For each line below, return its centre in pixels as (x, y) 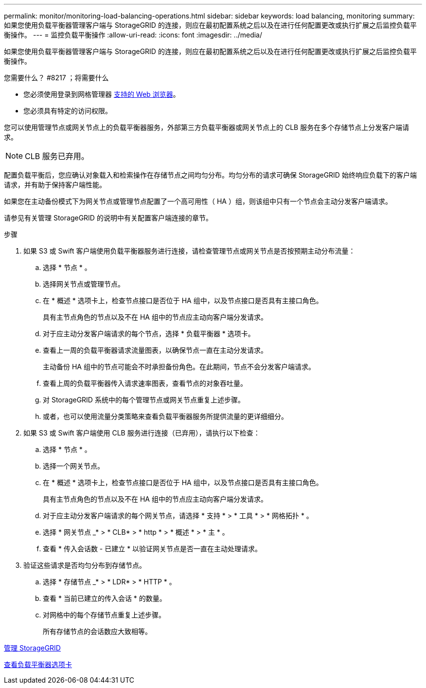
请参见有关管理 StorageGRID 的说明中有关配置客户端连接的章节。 (108, 218)
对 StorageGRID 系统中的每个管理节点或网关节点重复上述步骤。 (144, 400)
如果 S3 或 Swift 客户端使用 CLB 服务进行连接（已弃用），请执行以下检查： (142, 433)
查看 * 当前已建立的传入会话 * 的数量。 (105, 598)
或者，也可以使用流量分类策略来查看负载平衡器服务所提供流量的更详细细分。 (165, 416)
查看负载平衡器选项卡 (38, 664)
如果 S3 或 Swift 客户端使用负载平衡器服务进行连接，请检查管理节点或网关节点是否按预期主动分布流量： (189, 251)
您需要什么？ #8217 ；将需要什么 (56, 78)
